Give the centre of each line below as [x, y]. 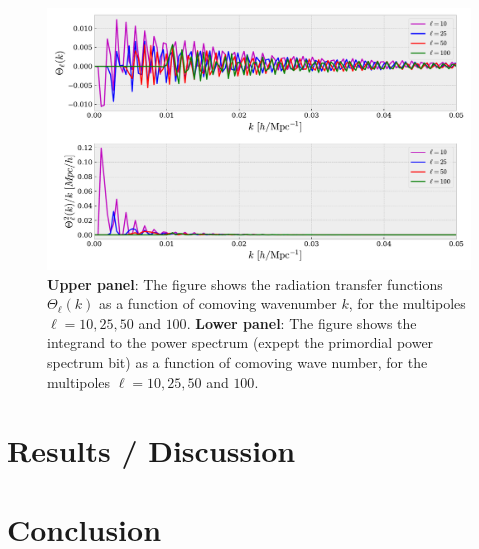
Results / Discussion [151, 450]
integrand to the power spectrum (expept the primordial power [240, 342]
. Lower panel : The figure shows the [301, 322]
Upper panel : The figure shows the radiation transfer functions [245, 283]
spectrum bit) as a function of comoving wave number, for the [237, 362]
